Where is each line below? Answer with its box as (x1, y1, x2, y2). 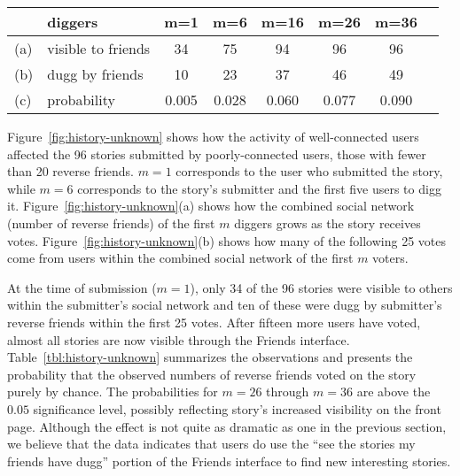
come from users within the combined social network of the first (7, 249, 354, 267)
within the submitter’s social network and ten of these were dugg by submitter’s (7, 296, 442, 314)
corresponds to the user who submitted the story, (175, 162, 443, 180)
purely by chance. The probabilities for (7, 382, 218, 401)
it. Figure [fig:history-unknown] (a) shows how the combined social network (7, 196, 415, 215)
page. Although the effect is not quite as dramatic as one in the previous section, (7, 417, 447, 435)
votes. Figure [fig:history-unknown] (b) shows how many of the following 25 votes (7, 231, 446, 250)
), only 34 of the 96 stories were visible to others (190, 278, 453, 296)
